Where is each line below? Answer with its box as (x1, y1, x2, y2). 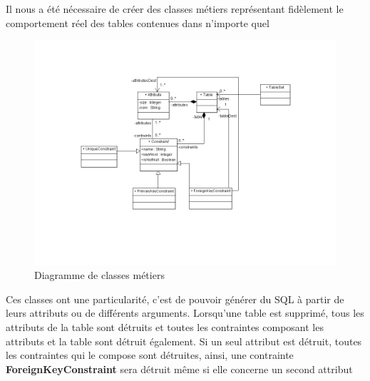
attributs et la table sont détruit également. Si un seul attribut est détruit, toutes (6, 333, 362, 348)
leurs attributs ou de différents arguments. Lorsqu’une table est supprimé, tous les (6, 305, 364, 320)
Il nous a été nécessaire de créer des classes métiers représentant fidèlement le (6, 1, 344, 16)
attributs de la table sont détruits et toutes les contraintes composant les (6, 319, 324, 334)
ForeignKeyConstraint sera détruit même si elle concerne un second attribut (6, 361, 353, 376)
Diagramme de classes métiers (34, 268, 165, 283)
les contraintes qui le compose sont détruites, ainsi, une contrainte (6, 347, 294, 362)
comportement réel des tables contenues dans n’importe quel (6, 15, 269, 30)
